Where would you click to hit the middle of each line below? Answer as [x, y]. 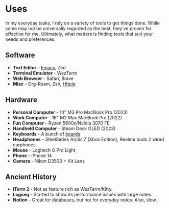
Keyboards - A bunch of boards [46, 134]
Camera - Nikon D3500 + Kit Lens [49, 161]
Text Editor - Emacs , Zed [39, 67]
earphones [24, 145]
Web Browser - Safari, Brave [43, 78]
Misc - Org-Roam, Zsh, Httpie [44, 84]
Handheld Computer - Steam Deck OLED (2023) [64, 128]
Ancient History [31, 177]
